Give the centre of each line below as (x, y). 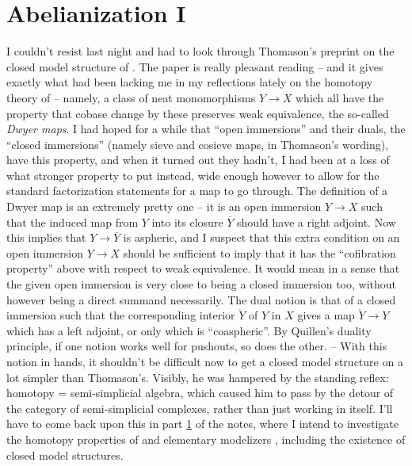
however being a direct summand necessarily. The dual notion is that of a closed (201, 299)
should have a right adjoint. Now (317, 222)
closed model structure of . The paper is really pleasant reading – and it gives (195, 66)
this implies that (46, 237)
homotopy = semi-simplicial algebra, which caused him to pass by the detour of (200, 393)
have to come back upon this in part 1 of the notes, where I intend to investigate (202, 424)
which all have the (340, 97)
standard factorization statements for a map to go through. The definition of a (197, 191)
